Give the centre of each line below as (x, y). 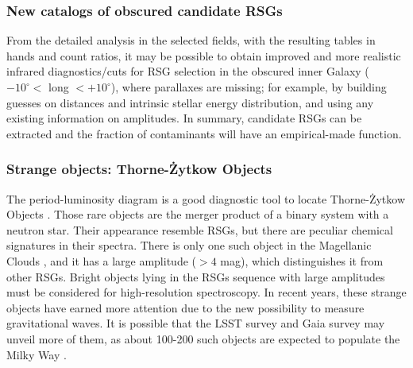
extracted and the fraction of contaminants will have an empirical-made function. (204, 133)
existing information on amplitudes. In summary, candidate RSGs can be (184, 118)
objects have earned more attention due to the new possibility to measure (185, 307)
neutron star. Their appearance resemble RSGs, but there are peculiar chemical (200, 229)
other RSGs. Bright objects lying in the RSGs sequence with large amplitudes (196, 276)
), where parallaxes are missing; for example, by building (249, 87)
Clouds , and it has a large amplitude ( (101, 260)
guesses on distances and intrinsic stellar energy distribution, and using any (190, 102)
